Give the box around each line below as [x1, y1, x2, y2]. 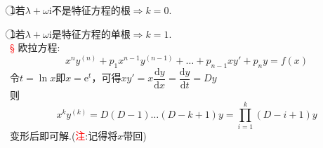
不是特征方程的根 [51, 3, 131, 17]
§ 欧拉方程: [10, 40, 60, 55]
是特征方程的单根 [51, 26, 131, 41]
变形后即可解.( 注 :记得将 [10, 128, 118, 143]
